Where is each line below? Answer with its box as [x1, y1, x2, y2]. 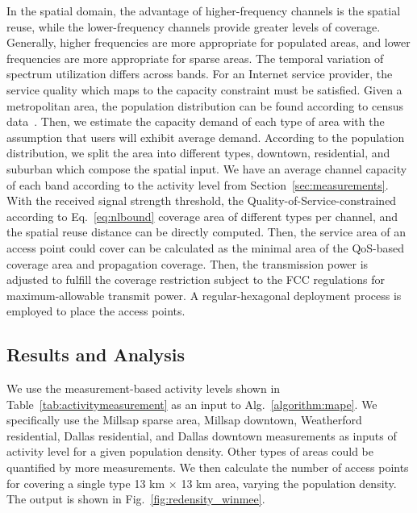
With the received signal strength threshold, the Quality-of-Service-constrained [6, 192, 397, 209]
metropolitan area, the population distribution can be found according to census [6, 97, 404, 114]
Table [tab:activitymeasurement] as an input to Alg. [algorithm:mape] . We [6, 395, 377, 412]
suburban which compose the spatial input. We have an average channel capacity [6, 160, 407, 177]
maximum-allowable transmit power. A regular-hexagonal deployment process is [6, 286, 402, 303]
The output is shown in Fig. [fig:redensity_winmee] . [6, 490, 265, 507]
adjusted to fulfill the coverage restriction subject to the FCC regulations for [6, 271, 385, 288]
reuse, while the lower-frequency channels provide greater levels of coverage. [6, 18, 381, 35]
